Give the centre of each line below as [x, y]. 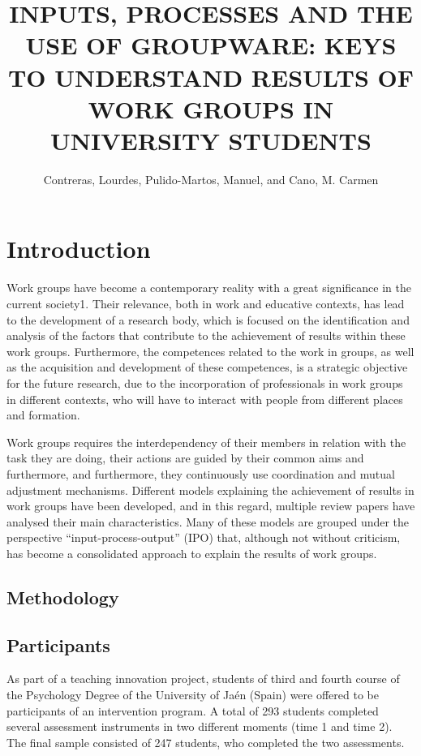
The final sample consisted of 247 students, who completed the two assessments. [206, 742]
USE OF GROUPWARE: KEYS [211, 45]
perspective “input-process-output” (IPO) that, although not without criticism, [204, 537]
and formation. [43, 415]
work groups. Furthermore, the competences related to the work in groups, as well [210, 351]
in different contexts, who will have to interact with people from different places [205, 399]
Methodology [63, 597]
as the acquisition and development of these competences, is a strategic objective [207, 367]
